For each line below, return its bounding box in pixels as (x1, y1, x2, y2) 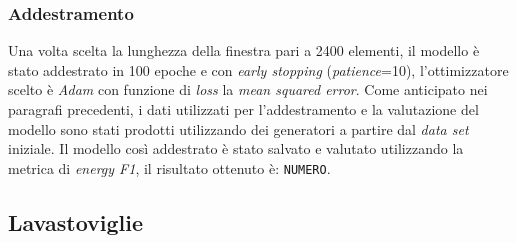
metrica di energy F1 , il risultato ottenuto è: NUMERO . (8, 157, 331, 178)
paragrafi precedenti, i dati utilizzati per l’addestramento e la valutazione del (8, 99, 479, 119)
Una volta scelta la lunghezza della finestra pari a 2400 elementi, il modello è (8, 40, 480, 61)
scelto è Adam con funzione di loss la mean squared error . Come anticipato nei (8, 79, 488, 100)
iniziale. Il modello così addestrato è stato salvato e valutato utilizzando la (8, 138, 464, 159)
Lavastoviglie (8, 206, 144, 237)
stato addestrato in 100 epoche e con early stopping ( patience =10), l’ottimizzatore (8, 59, 509, 80)
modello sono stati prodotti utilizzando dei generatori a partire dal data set (8, 118, 469, 139)
